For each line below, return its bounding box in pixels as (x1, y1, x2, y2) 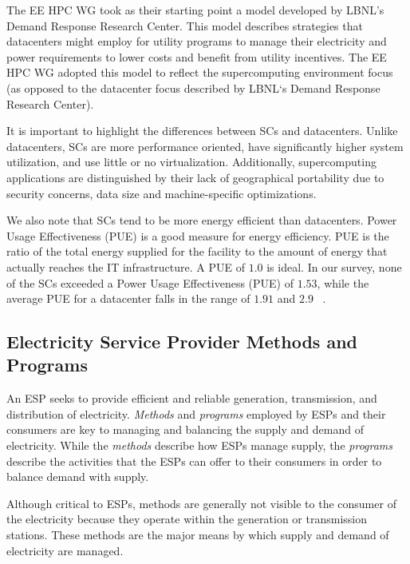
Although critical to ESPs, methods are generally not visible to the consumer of (6, 494, 396, 511)
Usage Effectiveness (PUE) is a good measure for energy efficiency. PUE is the (6, 227, 389, 244)
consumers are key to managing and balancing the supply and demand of (6, 421, 364, 438)
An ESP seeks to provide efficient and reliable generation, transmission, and (6, 390, 377, 407)
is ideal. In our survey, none (266, 258, 402, 275)
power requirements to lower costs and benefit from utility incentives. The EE (6, 48, 387, 65)
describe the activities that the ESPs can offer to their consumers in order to (6, 452, 382, 469)
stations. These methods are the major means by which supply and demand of (6, 526, 389, 543)
